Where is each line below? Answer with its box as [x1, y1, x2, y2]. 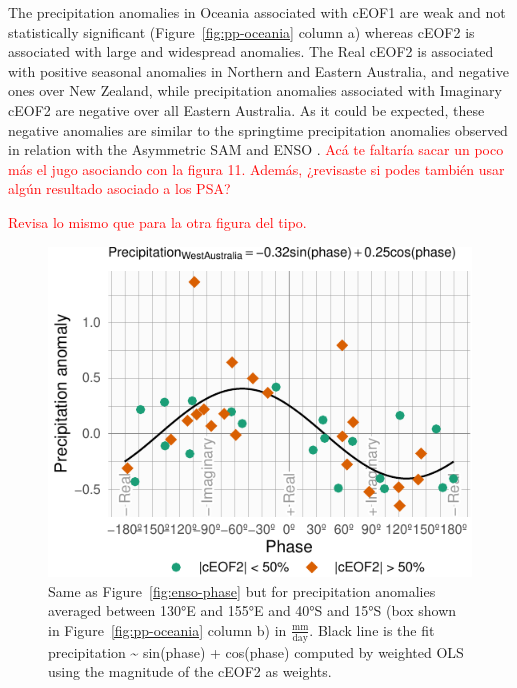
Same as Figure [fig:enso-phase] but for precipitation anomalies [48, 580, 436, 601]
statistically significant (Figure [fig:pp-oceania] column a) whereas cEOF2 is [8, 21, 475, 42]
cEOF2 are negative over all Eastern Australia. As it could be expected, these [8, 99, 485, 120]
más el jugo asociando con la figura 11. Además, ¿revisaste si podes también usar [8, 158, 505, 179]
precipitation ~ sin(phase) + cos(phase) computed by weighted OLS [48, 641, 464, 662]
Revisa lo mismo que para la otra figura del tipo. [8, 211, 307, 232]
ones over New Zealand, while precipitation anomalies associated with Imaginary [8, 80, 502, 101]
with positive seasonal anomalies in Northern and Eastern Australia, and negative [8, 60, 509, 81]
